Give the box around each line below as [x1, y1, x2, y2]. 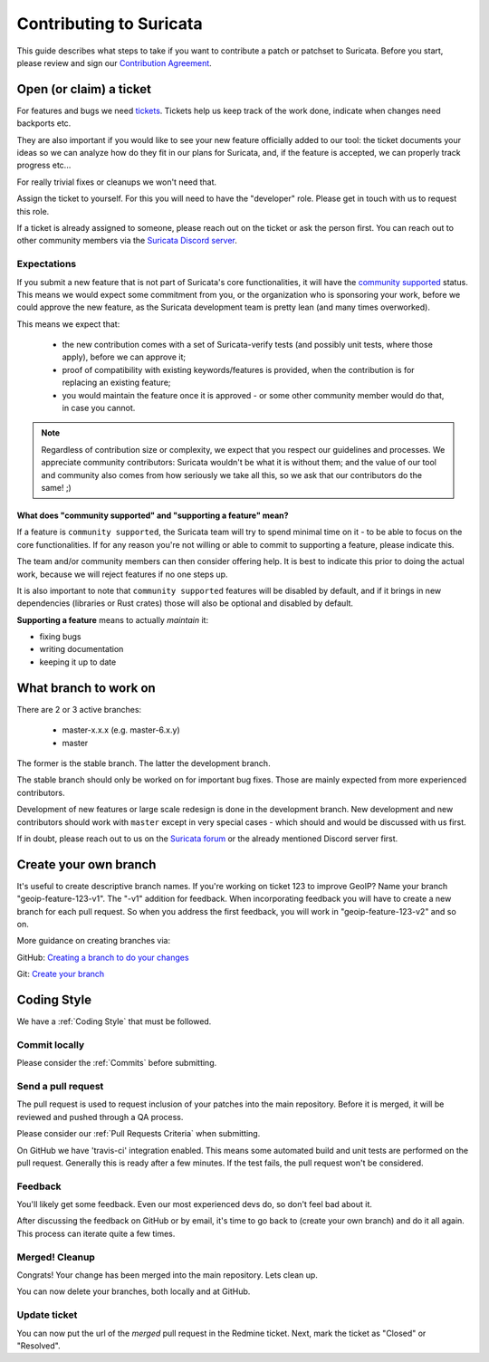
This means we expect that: [16, 318, 120, 330]
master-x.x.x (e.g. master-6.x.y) [62, 724, 180, 735]
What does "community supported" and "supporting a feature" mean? [16, 510, 289, 521]
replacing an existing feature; [62, 377, 171, 388]
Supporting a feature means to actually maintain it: [16, 614, 208, 625]
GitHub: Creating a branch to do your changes [16, 952, 189, 963]
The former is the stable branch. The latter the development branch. [16, 757, 271, 769]
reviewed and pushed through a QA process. [16, 1111, 184, 1122]
